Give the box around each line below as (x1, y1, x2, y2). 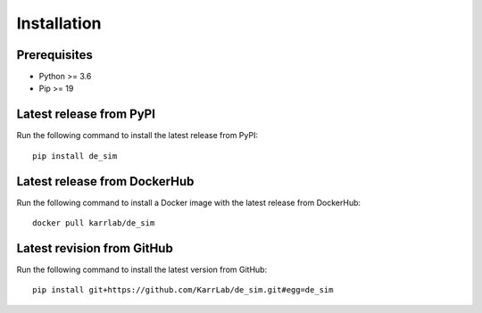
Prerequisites (16, 47, 93, 62)
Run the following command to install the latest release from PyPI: (16, 130, 259, 141)
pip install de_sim (32, 151, 118, 161)
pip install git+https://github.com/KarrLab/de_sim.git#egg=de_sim (32, 285, 334, 295)
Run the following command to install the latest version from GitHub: (16, 264, 268, 275)
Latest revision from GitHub (16, 241, 173, 256)
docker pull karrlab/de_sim (32, 218, 155, 228)
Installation (16, 13, 102, 33)
